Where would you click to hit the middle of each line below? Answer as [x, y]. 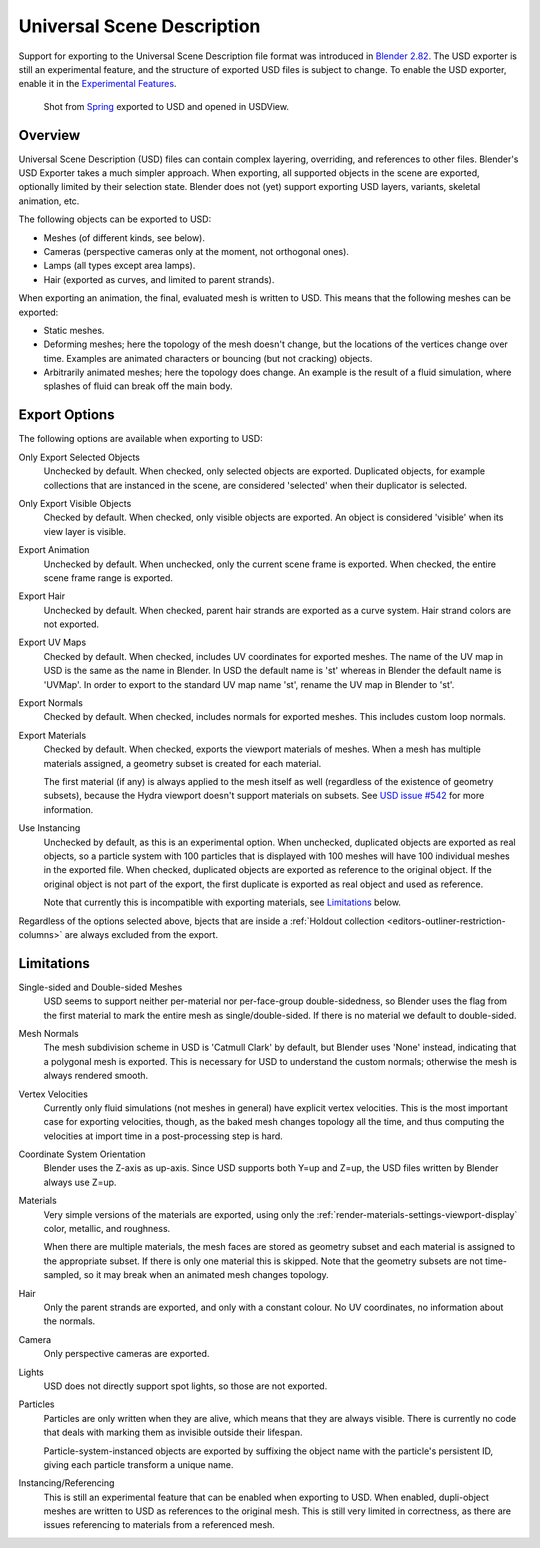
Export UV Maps [52, 642]
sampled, [62, 1275]
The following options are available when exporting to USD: [141, 439]
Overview [49, 135]
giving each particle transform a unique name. [138, 1464]
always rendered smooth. [96, 1076]
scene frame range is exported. [108, 577]
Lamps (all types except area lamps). [119, 266]
